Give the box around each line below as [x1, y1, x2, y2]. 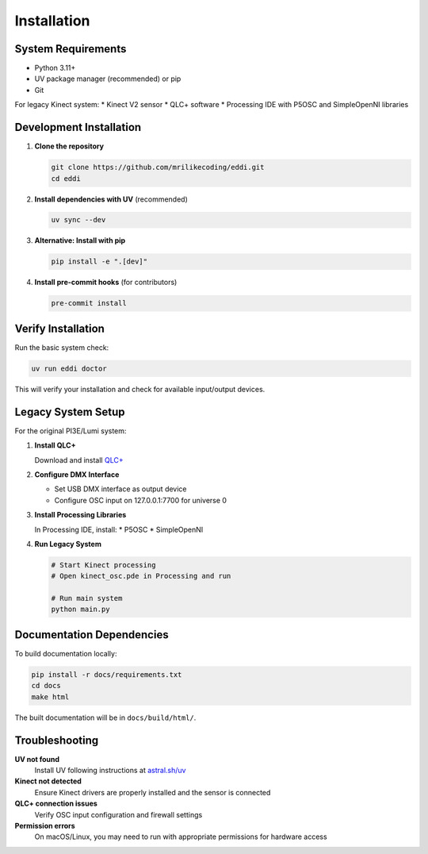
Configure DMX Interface [34, 469, 120, 479]
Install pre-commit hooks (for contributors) [34, 278, 178, 287]
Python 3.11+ [34, 63, 76, 73]
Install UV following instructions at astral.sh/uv [34, 766, 186, 775]
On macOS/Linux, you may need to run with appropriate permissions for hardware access [34, 832, 328, 841]
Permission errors [14, 821, 75, 830]
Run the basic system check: [14, 342, 109, 352]
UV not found [14, 754, 59, 764]
